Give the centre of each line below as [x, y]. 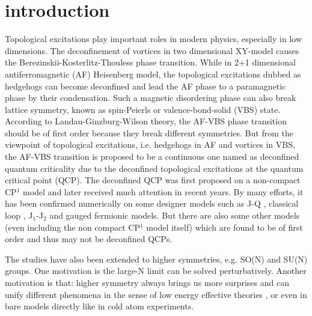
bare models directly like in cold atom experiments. [99, 306]
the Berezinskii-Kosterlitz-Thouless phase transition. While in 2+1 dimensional [150, 62]
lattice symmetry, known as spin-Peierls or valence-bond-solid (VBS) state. [143, 109]
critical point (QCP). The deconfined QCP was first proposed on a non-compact [153, 180]
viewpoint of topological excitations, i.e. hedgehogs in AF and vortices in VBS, [150, 144]
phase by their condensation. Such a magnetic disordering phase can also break [151, 98]
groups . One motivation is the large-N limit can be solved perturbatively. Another [156, 271]
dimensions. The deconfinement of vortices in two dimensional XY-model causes [152, 50]
